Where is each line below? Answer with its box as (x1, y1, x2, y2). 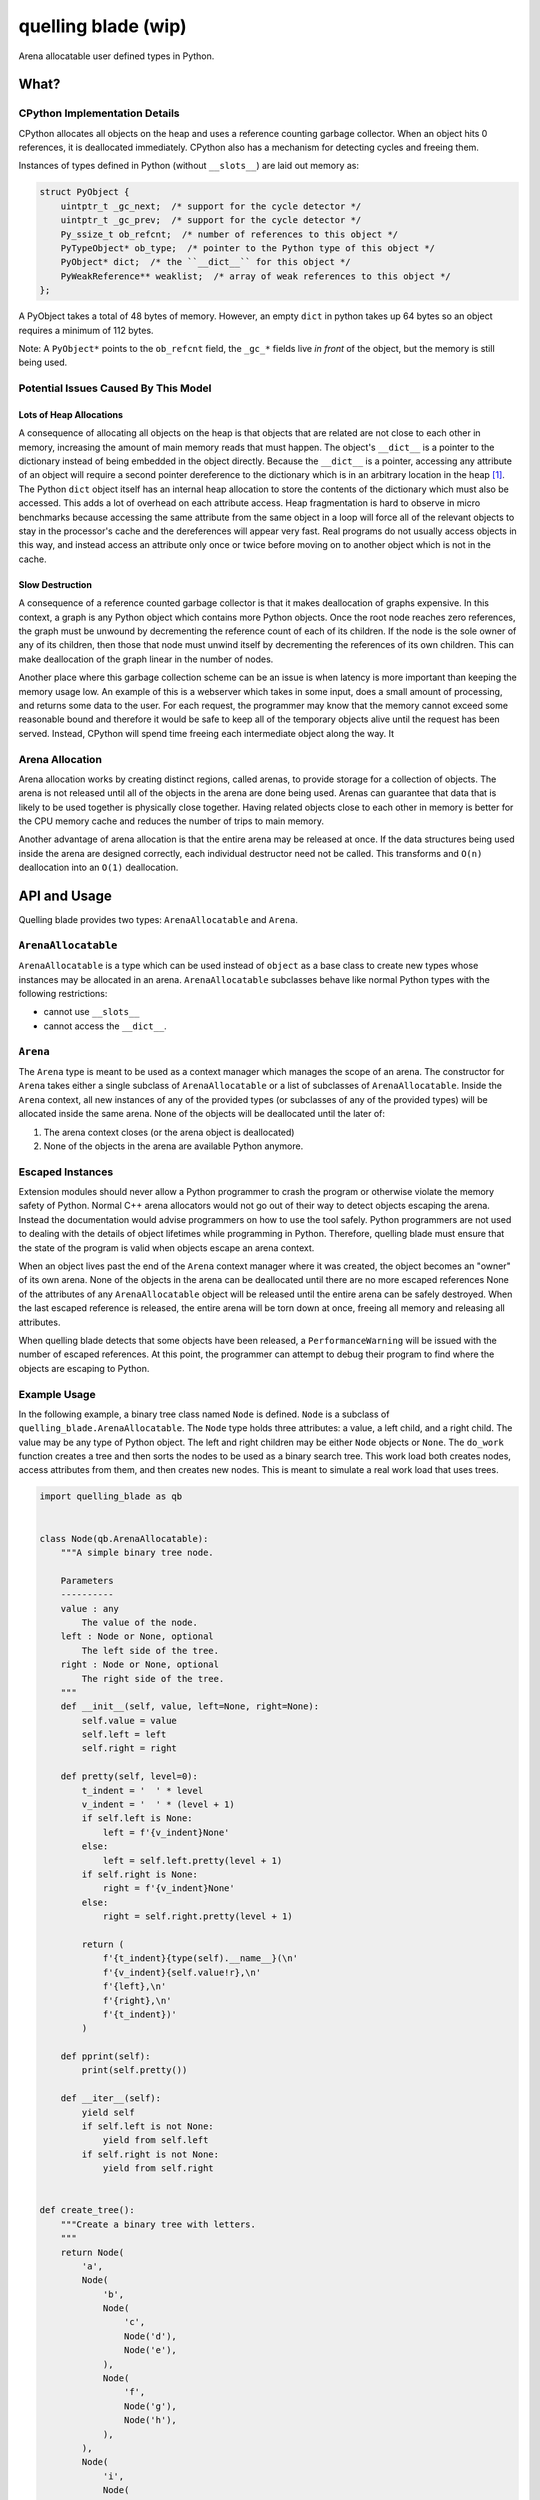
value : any (60, 1603, 120, 1614)
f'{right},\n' (102, 1995, 172, 2006)
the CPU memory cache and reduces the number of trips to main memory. (18, 815, 325, 827)
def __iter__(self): (60, 2093, 162, 2104)
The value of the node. (81, 1616, 199, 1628)
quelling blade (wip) (18, 15, 187, 37)
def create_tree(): (39, 2205, 135, 2216)
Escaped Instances (18, 1165, 114, 1179)
